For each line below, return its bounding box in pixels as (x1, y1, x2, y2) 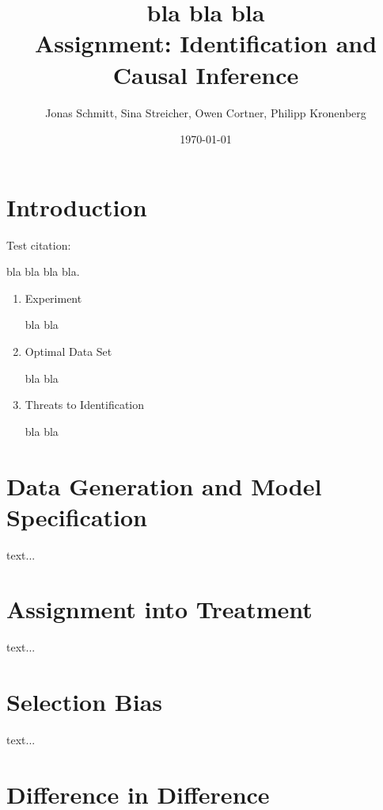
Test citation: (6, 236, 71, 253)
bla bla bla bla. (6, 263, 80, 280)
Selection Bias (6, 686, 163, 718)
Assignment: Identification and (34, 27, 377, 59)
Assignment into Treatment (6, 593, 313, 625)
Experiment (25, 289, 82, 306)
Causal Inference (112, 58, 299, 90)
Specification (6, 500, 147, 533)
